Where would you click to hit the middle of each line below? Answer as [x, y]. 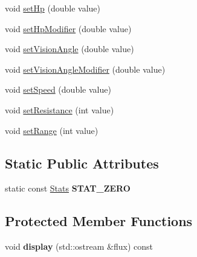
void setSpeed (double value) [58, 89]
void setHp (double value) [53, 8]
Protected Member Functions [99, 221]
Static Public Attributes [82, 163]
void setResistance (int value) [60, 109]
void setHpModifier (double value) [68, 28]
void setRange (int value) [52, 130]
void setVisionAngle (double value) [69, 49]
